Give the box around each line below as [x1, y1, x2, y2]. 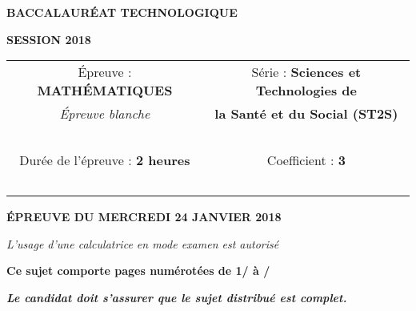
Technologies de [255, 81, 357, 100]
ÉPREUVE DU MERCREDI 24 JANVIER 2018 [6, 208, 282, 225]
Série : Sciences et [251, 63, 362, 82]
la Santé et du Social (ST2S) [214, 104, 398, 123]
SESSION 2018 [6, 30, 91, 47]
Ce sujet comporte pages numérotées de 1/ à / [6, 262, 270, 279]
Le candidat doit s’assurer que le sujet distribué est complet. [6, 289, 347, 305]
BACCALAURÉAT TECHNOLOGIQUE [6, 4, 238, 20]
